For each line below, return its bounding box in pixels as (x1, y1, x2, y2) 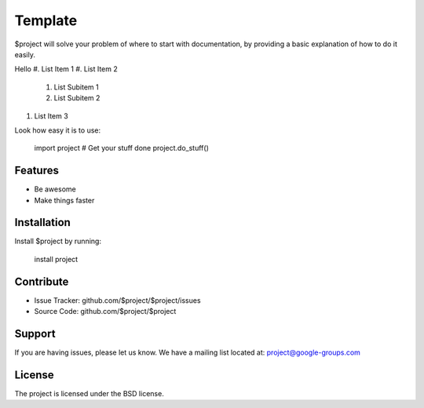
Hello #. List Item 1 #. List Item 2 (14, 64, 118, 74)
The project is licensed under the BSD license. (14, 388, 164, 398)
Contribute (14, 275, 69, 288)
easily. (14, 49, 35, 59)
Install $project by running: (14, 236, 102, 246)
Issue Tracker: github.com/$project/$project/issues (34, 295, 201, 305)
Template (14, 12, 78, 29)
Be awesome (34, 184, 76, 194)
